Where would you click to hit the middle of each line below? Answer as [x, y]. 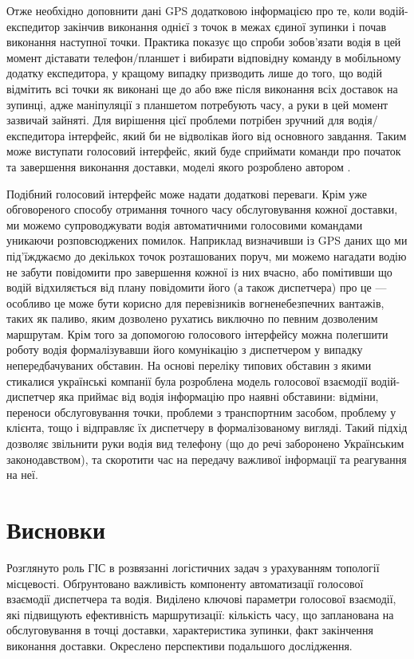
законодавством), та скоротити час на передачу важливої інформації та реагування [207, 459]
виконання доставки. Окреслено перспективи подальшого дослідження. [179, 645]
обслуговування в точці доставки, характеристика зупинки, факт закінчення [190, 630]
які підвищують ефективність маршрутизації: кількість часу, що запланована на [200, 614]
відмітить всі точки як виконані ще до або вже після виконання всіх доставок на [202, 88]
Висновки [56, 529]
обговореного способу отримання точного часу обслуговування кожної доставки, [202, 209]
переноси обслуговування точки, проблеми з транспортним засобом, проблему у [201, 412]
